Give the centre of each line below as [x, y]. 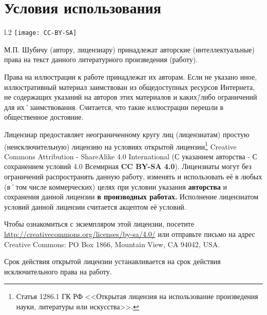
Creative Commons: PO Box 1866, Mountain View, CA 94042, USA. [112, 244]
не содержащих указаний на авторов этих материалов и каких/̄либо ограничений [131, 97]
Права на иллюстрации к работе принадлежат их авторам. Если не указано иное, [131, 76]
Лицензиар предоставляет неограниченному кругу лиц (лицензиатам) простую [127, 134]
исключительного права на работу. [58, 271]
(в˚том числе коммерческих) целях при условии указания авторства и [116, 186]
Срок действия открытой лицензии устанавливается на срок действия [112, 261]
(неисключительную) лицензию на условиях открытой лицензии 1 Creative [120, 145]
